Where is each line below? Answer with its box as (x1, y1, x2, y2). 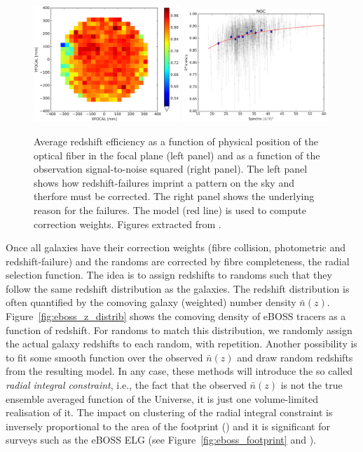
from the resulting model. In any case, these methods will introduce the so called (6, 364, 353, 378)
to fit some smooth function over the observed (6, 350, 203, 364)
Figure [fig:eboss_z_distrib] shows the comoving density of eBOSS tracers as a (6, 309, 346, 324)
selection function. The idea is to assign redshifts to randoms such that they (6, 267, 332, 282)
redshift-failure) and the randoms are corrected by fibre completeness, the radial (6, 253, 350, 268)
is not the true (280, 378, 343, 392)
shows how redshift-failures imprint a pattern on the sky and (34, 175, 294, 190)
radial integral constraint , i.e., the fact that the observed (6, 378, 247, 392)
